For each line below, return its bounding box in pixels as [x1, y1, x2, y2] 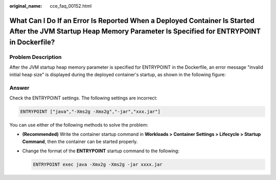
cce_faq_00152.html [50, 3, 92, 9]
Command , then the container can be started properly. [22, 138, 138, 145]
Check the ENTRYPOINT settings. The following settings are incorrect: [9, 95, 158, 101]
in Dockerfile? [9, 38, 55, 46]
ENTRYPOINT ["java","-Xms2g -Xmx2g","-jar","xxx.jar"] [20, 108, 160, 114]
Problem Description [9, 53, 62, 61]
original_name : [9, 3, 42, 9]
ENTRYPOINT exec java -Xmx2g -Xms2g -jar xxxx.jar [33, 162, 163, 167]
